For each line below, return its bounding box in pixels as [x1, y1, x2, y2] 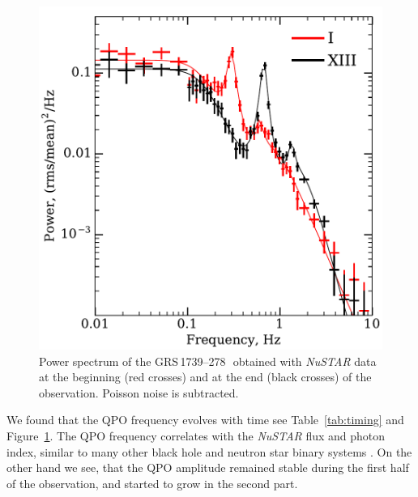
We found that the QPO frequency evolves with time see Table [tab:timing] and [6, 411, 404, 428]
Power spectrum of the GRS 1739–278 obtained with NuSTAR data [39, 352, 377, 369]
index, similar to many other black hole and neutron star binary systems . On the [6, 443, 412, 460]
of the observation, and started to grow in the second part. [6, 474, 298, 491]
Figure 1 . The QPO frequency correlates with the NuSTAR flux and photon [6, 427, 386, 444]
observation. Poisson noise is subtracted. [39, 384, 239, 401]
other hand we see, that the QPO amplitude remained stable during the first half [6, 459, 409, 476]
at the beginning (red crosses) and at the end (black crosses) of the [39, 368, 372, 385]
